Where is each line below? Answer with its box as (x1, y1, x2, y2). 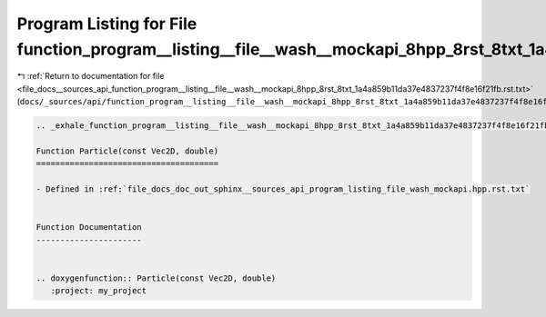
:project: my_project (50, 286, 147, 296)
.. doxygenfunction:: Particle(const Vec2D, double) (35, 272, 277, 283)
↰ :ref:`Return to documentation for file (16, 71, 165, 82)
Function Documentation (35, 223, 143, 233)
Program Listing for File (16, 14, 197, 34)
